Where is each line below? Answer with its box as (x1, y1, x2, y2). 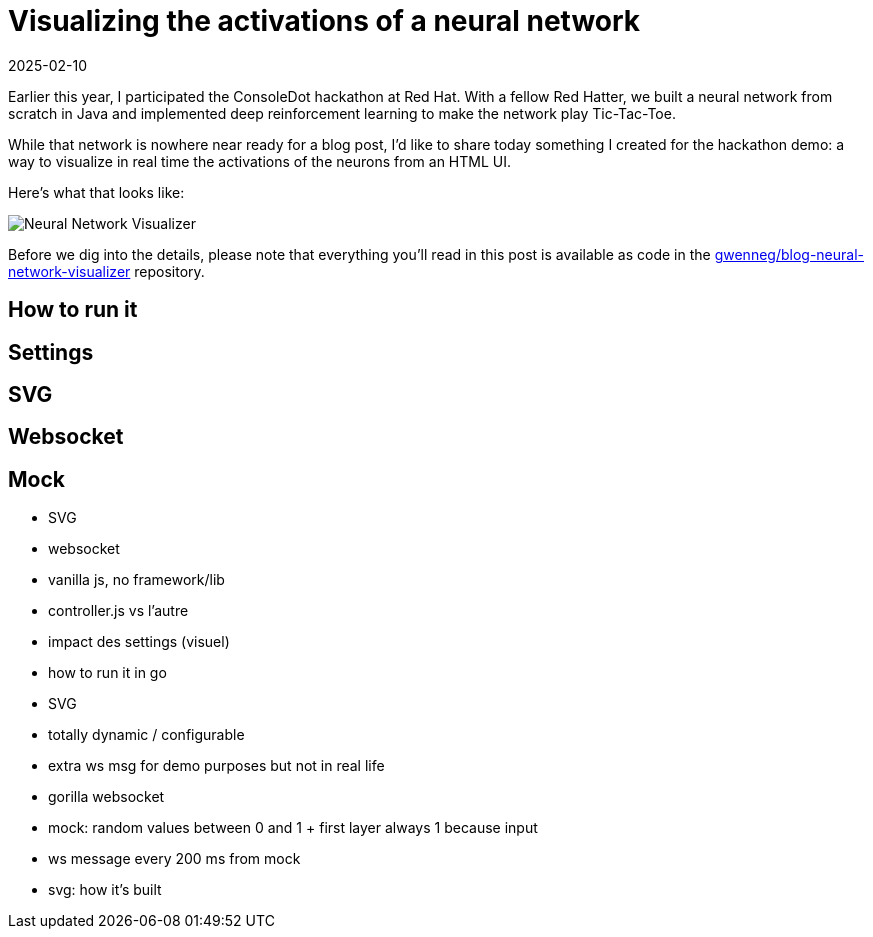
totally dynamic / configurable (48, 726, 245, 744)
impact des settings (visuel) (48, 633, 230, 651)
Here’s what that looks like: (8, 183, 185, 201)
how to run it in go (48, 664, 167, 682)
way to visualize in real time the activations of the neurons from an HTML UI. (8, 152, 512, 170)
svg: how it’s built (48, 881, 162, 899)
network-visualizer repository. (8, 262, 205, 280)
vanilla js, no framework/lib (48, 571, 225, 589)
